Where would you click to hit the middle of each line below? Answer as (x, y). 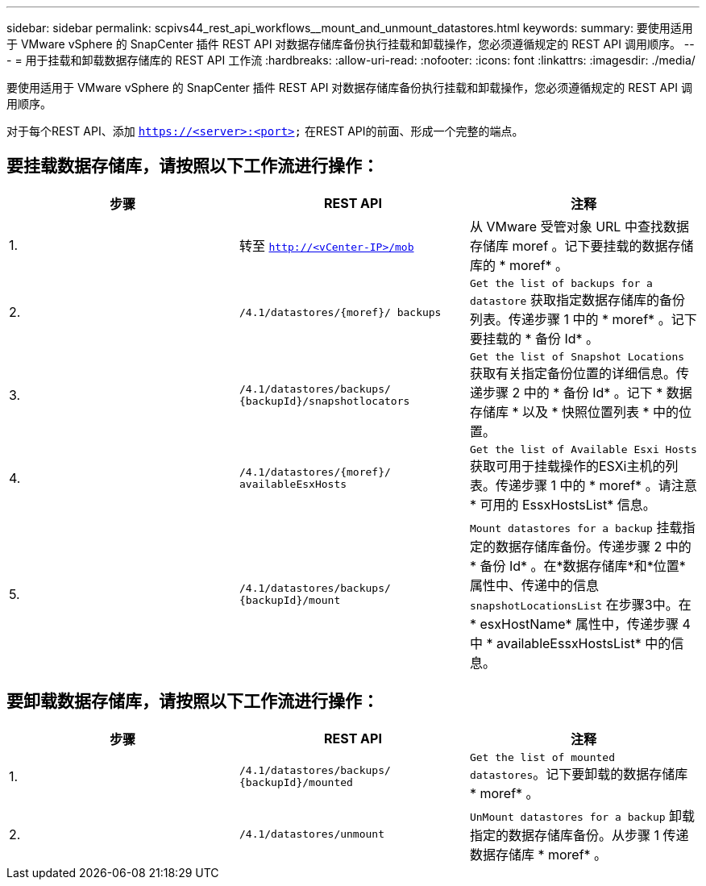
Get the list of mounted (542, 757)
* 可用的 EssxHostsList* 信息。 (563, 504)
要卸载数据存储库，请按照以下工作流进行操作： (193, 701)
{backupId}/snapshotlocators (324, 401)
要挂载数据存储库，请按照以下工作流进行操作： (193, 166)
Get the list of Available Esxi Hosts (583, 449)
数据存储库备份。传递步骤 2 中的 (593, 546)
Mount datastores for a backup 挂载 (576, 527)
